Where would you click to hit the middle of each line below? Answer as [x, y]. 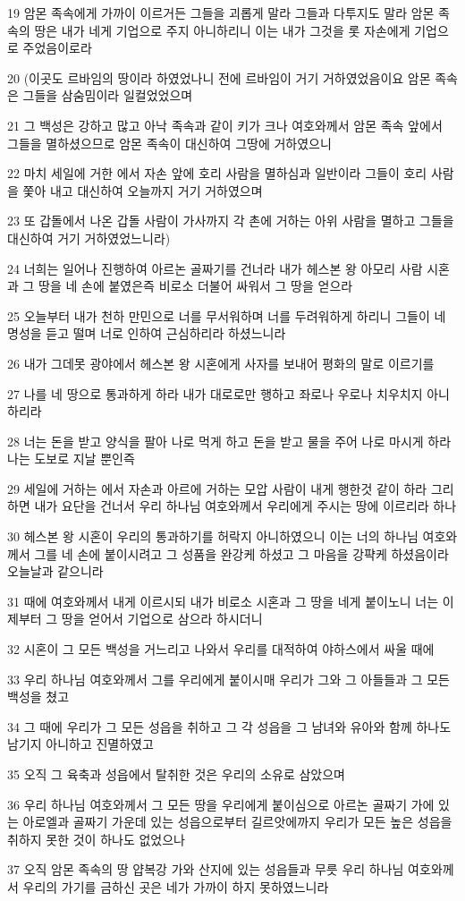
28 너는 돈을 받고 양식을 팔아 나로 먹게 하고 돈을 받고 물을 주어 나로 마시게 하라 [229, 441]
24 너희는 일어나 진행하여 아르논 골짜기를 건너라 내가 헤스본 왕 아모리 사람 [215, 268]
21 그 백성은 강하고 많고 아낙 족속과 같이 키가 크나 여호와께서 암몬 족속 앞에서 [225, 125]
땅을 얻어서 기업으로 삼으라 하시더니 [162, 619]
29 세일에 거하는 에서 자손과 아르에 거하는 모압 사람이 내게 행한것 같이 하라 [217, 488]
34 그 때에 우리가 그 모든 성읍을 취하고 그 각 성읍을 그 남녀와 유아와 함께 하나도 [229, 726]
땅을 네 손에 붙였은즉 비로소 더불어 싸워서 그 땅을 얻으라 [196, 286]
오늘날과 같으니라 [55, 571]
